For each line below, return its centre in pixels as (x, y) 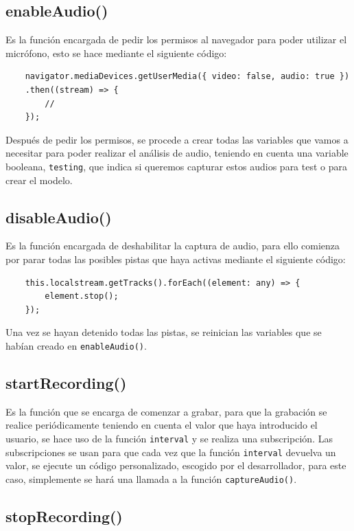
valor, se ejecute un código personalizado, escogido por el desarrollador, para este (176, 465)
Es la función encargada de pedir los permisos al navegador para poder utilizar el (176, 39)
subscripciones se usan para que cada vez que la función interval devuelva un (171, 452)
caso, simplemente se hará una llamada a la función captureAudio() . (151, 478)
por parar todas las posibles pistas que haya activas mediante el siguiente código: (176, 259)
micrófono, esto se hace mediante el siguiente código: (116, 53)
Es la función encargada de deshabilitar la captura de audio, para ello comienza (173, 246)
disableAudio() (59, 217)
